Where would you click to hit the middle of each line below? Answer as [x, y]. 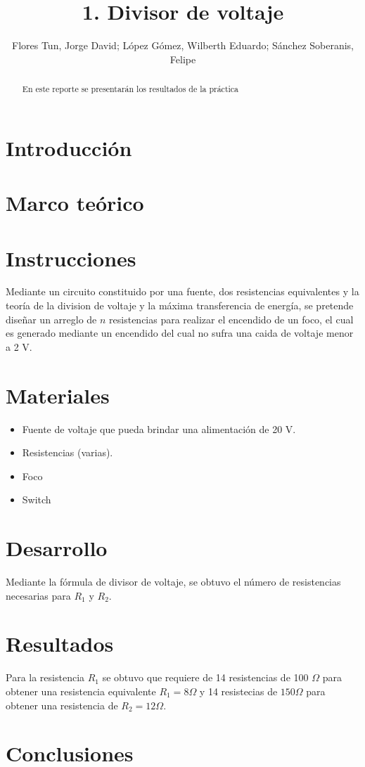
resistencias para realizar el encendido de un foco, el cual [231, 319]
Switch [37, 499]
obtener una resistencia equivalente [81, 691]
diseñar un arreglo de [51, 319]
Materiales [58, 395]
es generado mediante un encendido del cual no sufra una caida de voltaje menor [180, 333]
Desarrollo [57, 548]
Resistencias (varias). [68, 452]
